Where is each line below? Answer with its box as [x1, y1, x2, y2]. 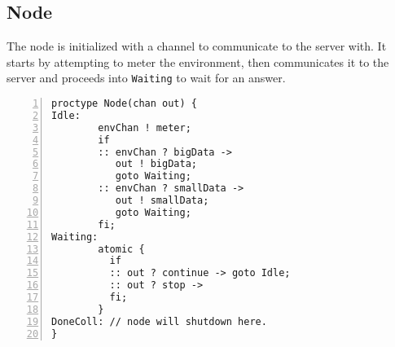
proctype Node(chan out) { [51, 98, 197, 110]
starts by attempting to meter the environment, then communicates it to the [7, 53, 389, 70]
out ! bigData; [115, 158, 197, 170]
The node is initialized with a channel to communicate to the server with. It [7, 37, 387, 55]
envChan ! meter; [98, 121, 191, 134]
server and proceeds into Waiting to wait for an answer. [7, 69, 286, 86]
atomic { [98, 243, 145, 255]
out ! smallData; [115, 195, 209, 207]
